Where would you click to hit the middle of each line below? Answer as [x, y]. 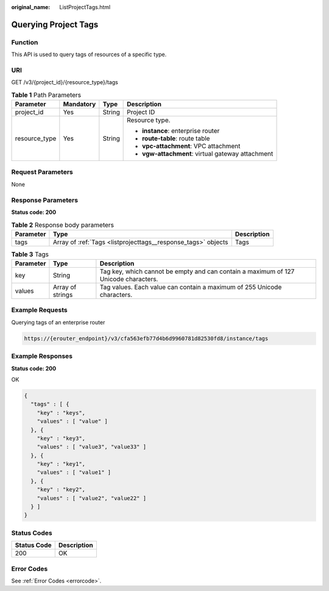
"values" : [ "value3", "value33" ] [91, 447]
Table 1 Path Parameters [46, 95]
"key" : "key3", [61, 438]
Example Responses [42, 356]
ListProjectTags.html [85, 7]
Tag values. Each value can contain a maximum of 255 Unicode [191, 287]
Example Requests [39, 310]
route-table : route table [176, 138]
